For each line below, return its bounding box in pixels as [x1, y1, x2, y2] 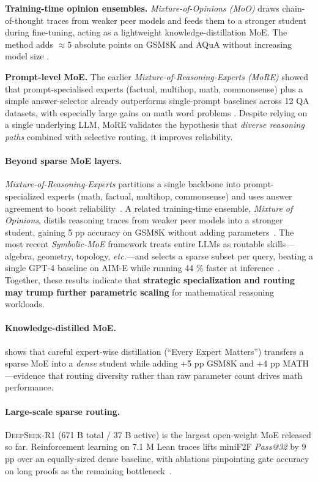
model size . [5, 50, 50, 62]
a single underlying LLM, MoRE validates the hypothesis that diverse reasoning [5, 118, 305, 131]
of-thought [5, 13, 44, 26]
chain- [282, 2, 305, 14]
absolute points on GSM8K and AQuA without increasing [74, 37, 292, 50]
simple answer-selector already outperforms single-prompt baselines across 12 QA [5, 94, 309, 107]
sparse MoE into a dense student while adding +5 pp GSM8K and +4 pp [5, 357, 280, 370]
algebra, [5, 249, 35, 262]
